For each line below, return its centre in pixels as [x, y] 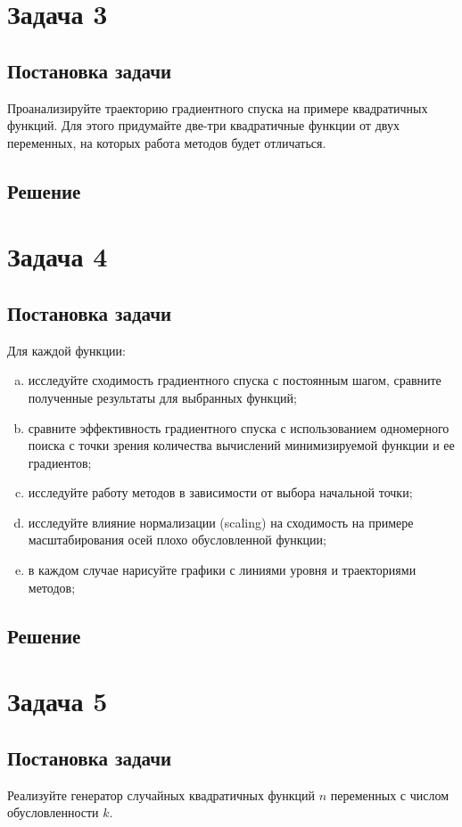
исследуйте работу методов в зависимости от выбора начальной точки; [220, 492]
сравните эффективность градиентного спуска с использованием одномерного [239, 427]
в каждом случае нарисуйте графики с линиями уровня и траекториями [222, 570]
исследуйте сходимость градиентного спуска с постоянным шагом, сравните [235, 380]
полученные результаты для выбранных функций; [162, 397]
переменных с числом [390, 794]
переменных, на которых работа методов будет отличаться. [167, 142]
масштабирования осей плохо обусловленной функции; [177, 540]
